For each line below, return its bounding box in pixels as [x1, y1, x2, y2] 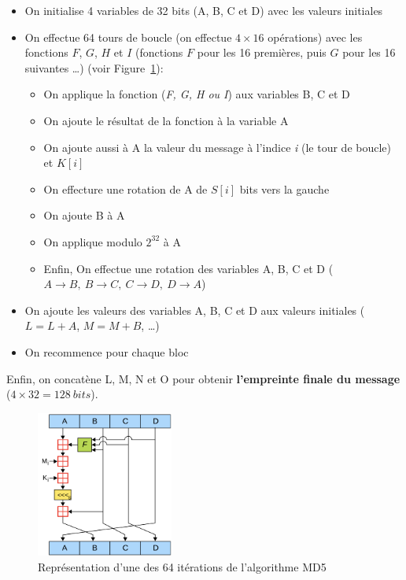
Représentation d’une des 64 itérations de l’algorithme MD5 [38, 559, 327, 575]
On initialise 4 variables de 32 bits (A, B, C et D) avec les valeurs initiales [24, 2, 383, 18]
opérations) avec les [268, 28, 363, 45]
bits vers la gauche [239, 180, 330, 197]
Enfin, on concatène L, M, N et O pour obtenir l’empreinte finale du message [6, 370, 400, 386]
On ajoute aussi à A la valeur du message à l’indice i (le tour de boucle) [43, 139, 391, 155]
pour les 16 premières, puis [197, 44, 327, 61]
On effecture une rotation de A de [43, 180, 208, 197]
